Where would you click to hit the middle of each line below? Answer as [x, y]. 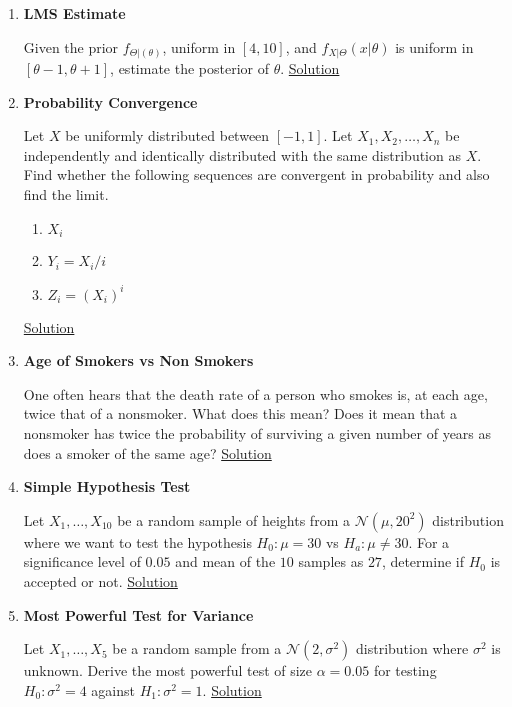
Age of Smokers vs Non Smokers [138, 360]
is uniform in [434, 46]
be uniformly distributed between [167, 135]
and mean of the [225, 561]
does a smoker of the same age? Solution [147, 452]
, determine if [422, 561]
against [113, 689]
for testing [405, 670]
